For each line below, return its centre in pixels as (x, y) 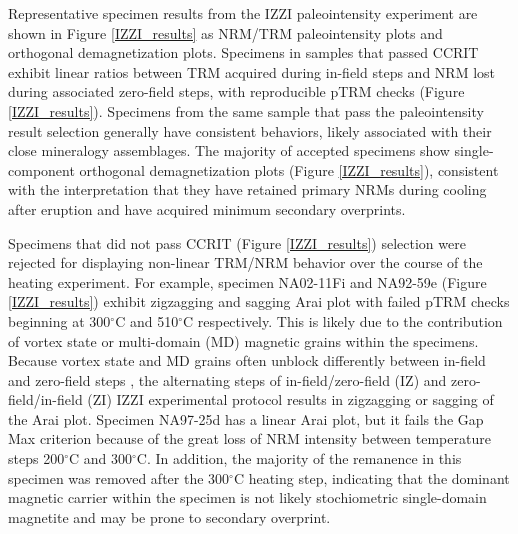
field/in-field (45, 399)
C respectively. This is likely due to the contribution (342, 320)
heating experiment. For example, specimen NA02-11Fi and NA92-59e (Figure (247, 281)
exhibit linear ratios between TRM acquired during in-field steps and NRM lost (251, 71)
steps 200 (36, 458)
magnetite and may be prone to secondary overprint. (169, 516)
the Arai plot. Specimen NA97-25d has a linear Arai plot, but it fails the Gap (246, 418)
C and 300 (100, 458)
